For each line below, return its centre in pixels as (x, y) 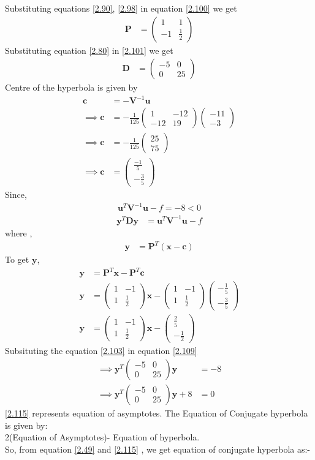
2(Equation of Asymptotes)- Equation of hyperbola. (102, 437)
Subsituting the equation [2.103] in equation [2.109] (101, 351)
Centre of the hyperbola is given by (71, 87)
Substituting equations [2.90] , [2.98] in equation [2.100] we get (121, 8)
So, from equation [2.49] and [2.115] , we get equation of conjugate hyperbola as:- (158, 449)
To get (17, 259)
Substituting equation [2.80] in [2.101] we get (89, 50)
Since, (16, 194)
